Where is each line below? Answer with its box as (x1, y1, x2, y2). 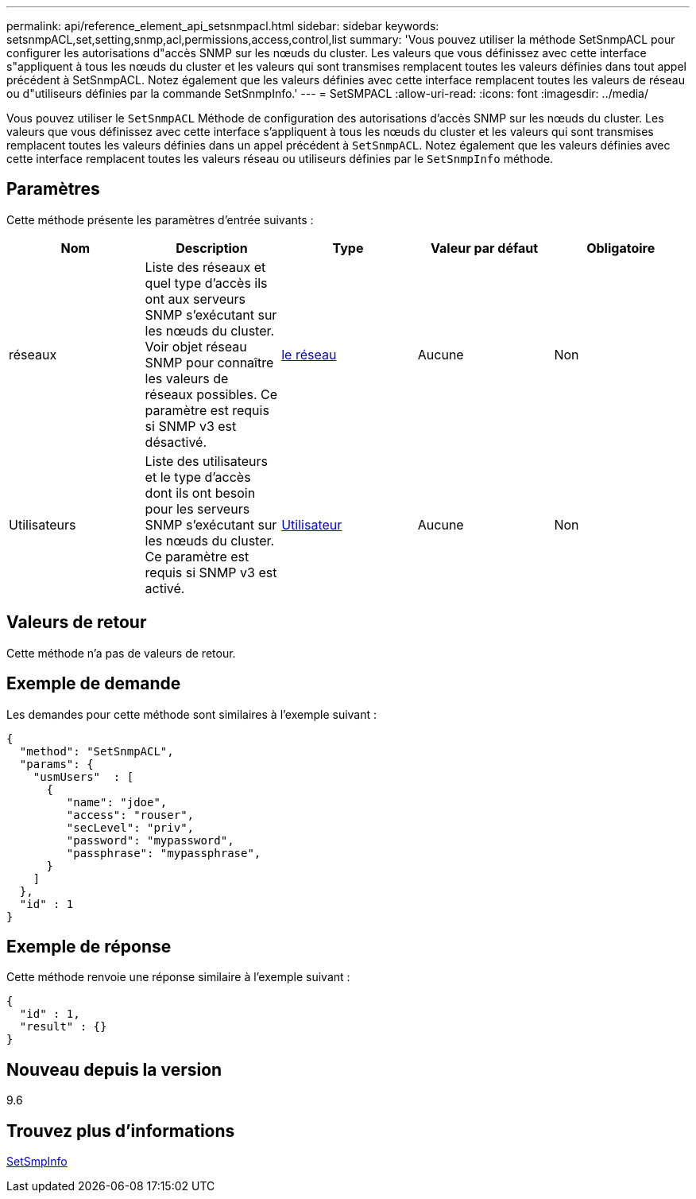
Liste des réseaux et (145, 258, 266, 275)
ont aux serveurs (145, 290, 246, 307)
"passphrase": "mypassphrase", (66, 846, 261, 859)
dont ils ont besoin (145, 484, 256, 501)
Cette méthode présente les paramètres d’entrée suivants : (6, 212, 314, 227)
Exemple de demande (6, 673, 181, 694)
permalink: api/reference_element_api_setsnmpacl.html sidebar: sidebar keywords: (6, 19, 439, 33)
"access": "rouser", (66, 808, 195, 821)
